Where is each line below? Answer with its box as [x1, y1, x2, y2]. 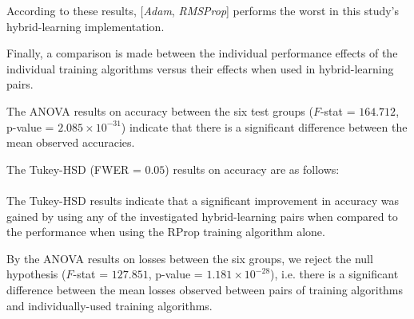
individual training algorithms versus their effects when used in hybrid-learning [6, 60, 394, 77]
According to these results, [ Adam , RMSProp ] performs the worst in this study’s [6, 2, 400, 18]
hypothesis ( [6, 266, 66, 282]
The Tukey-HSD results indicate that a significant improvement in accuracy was [6, 191, 399, 208]
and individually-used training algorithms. [6, 297, 213, 313]
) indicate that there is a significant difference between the [121, 118, 408, 135]
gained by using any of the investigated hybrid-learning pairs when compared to [6, 207, 398, 224]
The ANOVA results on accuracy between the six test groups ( [6, 102, 313, 119]
